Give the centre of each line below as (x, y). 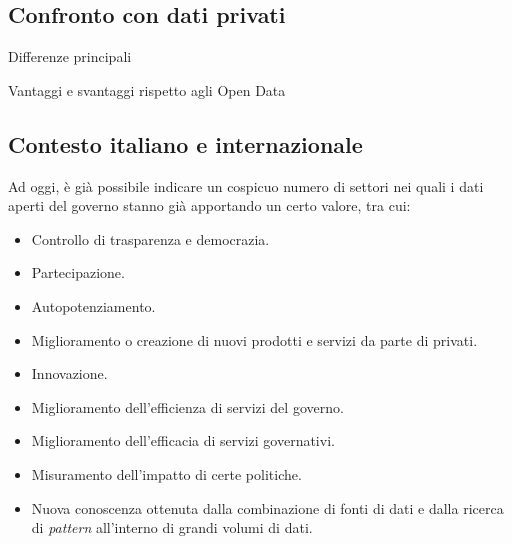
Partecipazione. (78, 272)
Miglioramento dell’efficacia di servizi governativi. (183, 440)
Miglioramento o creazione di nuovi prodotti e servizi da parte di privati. (254, 339)
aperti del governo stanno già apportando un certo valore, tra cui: (209, 205)
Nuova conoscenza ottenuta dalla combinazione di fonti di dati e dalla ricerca (267, 507)
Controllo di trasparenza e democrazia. (150, 238)
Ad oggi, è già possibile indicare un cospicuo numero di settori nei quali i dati (246, 185)
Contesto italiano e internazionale (185, 143)
